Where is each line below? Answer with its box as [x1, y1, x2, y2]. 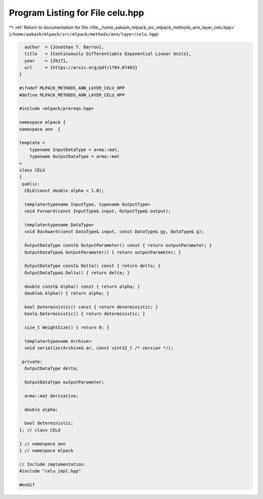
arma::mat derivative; [24, 393, 79, 398]
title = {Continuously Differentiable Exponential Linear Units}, [24, 51, 192, 57]
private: [22, 359, 43, 364]
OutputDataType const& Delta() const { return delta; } [24, 263, 161, 269]
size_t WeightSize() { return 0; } [24, 325, 110, 330]
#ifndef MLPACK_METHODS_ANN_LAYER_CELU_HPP [19, 86, 125, 91]
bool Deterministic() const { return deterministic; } [24, 304, 158, 310]
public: [22, 181, 40, 187]
